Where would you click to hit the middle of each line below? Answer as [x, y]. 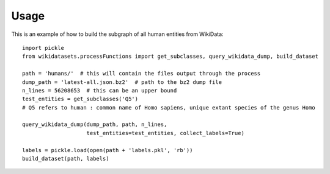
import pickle [43, 48]
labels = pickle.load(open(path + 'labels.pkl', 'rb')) [108, 150]
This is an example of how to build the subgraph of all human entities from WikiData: [117, 34]
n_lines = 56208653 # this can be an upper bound [100, 90]
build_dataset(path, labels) [66, 159]
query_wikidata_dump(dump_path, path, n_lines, [95, 124]
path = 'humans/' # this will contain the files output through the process [141, 74]
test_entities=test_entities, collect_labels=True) [165, 133]
